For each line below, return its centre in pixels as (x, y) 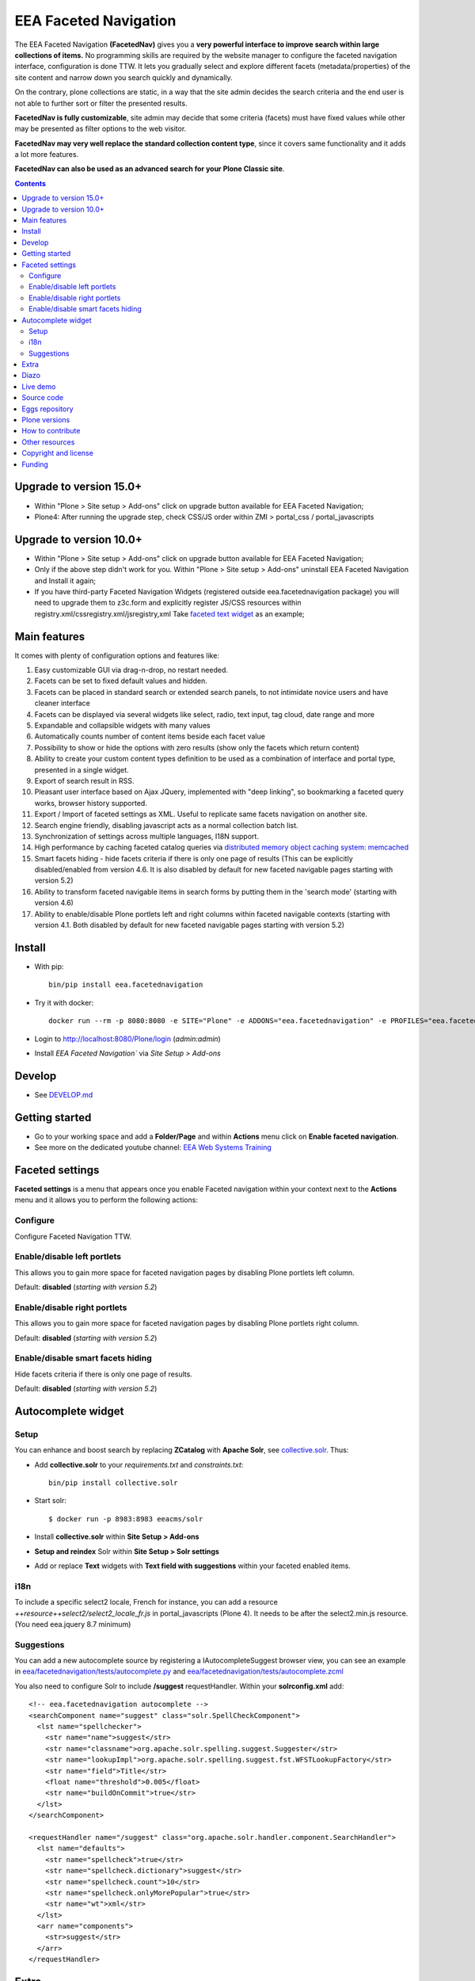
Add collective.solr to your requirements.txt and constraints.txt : (139, 1464)
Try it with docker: (64, 1002)
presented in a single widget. (82, 769)
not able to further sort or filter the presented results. (101, 103)
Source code (42, 398)
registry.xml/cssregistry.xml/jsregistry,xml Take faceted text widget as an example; (169, 613)
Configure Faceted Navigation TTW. (73, 1236)
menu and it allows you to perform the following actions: (106, 1200)
